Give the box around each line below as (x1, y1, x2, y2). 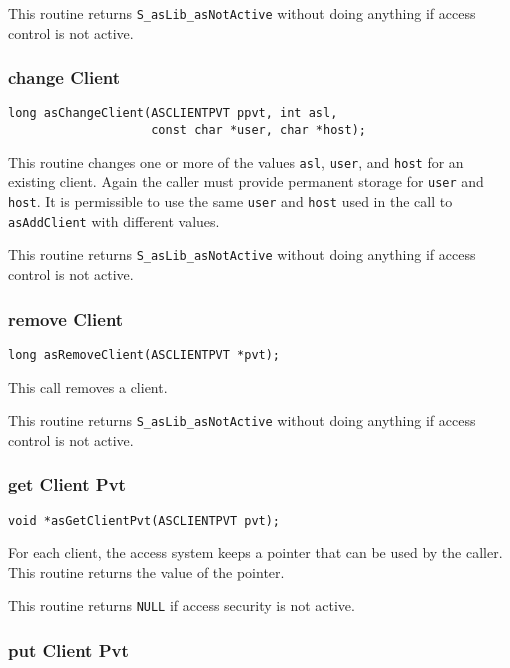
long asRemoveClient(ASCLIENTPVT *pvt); (8, 347, 281, 362)
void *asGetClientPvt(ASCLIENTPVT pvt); (8, 513, 281, 528)
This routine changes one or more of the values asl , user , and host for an (8, 151, 464, 172)
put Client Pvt (8, 638, 129, 663)
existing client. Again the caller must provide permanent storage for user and (8, 171, 484, 192)
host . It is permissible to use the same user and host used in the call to (8, 191, 453, 212)
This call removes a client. (8, 376, 168, 397)
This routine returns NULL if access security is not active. (8, 595, 355, 616)
